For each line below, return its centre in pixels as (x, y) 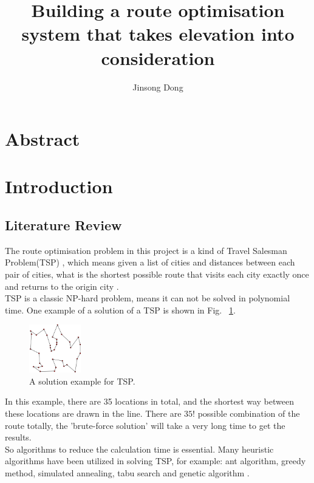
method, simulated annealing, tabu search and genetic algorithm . (127, 473)
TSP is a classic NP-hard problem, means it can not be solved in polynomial (148, 298)
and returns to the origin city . (62, 286)
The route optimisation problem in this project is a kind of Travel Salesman (146, 250)
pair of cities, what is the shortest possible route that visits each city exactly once (157, 274)
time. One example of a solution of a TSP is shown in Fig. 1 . (120, 310)
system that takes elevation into (158, 34)
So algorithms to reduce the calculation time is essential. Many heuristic (139, 449)
